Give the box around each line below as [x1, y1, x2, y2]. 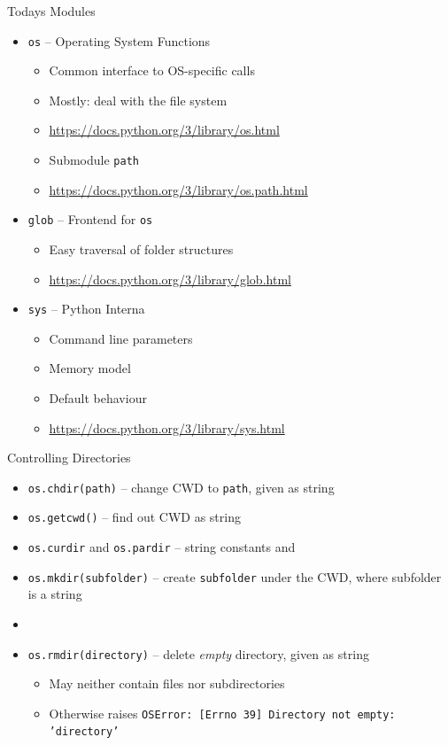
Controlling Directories [7, 448, 131, 467]
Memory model [49, 359, 131, 377]
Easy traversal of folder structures [49, 239, 234, 258]
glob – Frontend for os [27, 210, 153, 229]
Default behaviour [49, 388, 147, 407]
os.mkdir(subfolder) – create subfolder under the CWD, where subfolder [27, 567, 442, 586]
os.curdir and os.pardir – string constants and [27, 538, 296, 556]
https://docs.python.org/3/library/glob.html [49, 269, 291, 288]
